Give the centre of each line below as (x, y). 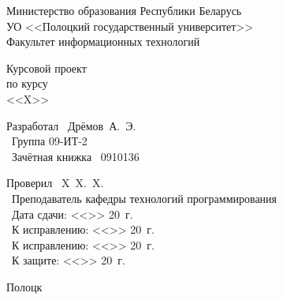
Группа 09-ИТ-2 (49, 141)
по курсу (27, 83)
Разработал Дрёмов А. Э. (71, 125)
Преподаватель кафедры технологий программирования (144, 198)
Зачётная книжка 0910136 (75, 156)
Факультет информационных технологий (103, 41)
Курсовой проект (47, 67)
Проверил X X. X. (55, 183)
